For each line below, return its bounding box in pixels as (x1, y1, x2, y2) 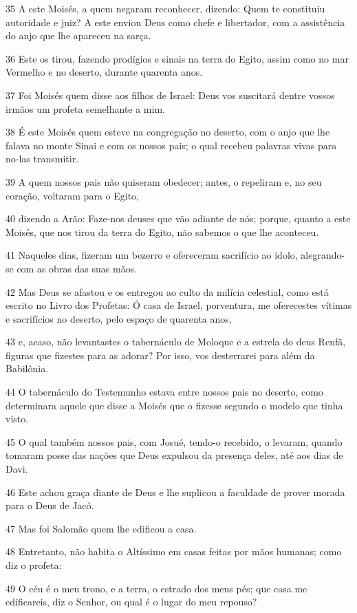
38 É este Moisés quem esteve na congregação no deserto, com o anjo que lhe (6, 125, 330, 139)
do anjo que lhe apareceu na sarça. (6, 28, 151, 43)
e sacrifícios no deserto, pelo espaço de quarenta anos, (6, 311, 232, 325)
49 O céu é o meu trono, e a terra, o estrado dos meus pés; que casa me (6, 581, 307, 595)
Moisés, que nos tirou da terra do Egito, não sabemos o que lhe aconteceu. (6, 224, 319, 239)
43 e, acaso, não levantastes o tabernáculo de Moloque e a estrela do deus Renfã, (6, 334, 346, 349)
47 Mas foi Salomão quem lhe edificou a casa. (6, 521, 197, 535)
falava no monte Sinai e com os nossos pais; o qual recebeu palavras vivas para (6, 138, 337, 152)
